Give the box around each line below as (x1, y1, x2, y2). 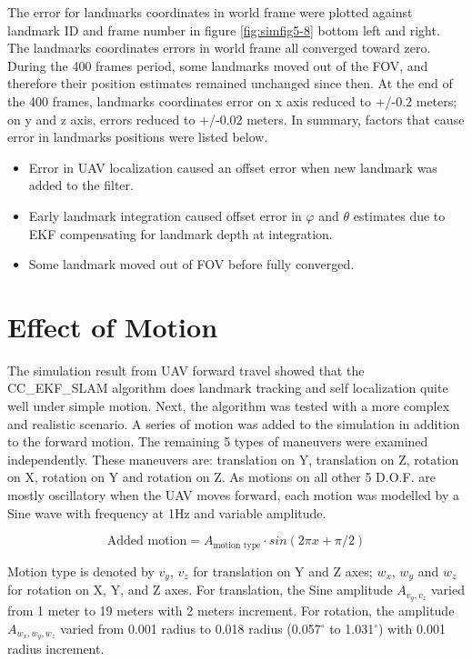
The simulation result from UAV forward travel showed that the (7, 360, 365, 379)
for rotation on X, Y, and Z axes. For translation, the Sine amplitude (7, 580, 393, 599)
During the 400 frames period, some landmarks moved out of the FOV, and (7, 55, 428, 75)
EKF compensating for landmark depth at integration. (28, 224, 333, 243)
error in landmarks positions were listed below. (7, 127, 268, 146)
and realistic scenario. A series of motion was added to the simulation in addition (7, 414, 460, 433)
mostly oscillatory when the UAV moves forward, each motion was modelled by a (7, 486, 459, 504)
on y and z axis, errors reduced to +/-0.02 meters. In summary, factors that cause (7, 109, 465, 128)
